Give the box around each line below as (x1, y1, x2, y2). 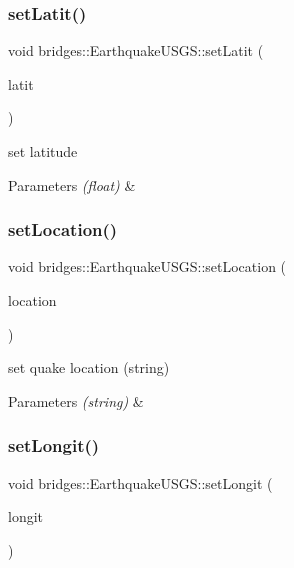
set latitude (8, 141, 78, 161)
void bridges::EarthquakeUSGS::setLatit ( (8, 40, 264, 61)
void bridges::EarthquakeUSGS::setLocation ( (8, 256, 287, 277)
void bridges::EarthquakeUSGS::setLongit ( (8, 472, 273, 493)
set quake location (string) (8, 357, 170, 378)
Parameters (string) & (8, 390, 144, 411)
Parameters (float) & (8, 174, 136, 195)
